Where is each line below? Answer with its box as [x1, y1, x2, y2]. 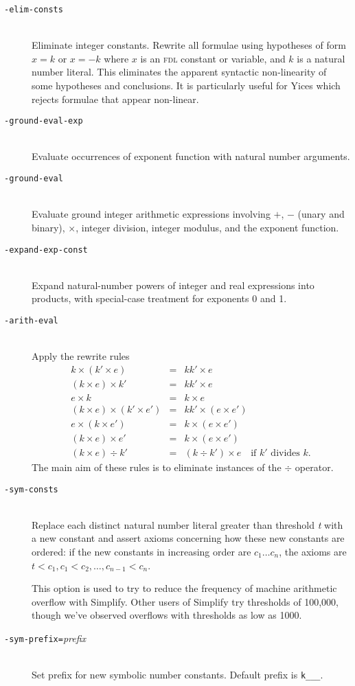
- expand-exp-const [4, 244, 88, 255]
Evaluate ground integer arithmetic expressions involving [32, 207, 271, 221]
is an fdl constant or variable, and [140, 51, 286, 65]
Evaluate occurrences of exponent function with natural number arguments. [32, 149, 350, 163]
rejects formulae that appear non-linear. [32, 91, 199, 106]
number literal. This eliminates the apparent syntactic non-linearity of [32, 65, 327, 79]
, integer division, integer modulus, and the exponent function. [76, 220, 339, 234]
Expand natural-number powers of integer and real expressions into [32, 277, 314, 292]
